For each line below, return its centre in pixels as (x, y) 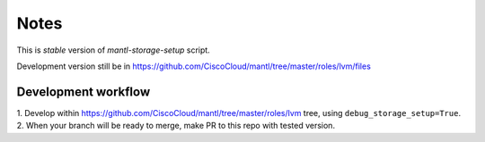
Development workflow (84, 92)
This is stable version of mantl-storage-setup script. (113, 50)
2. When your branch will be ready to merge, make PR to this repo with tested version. (176, 126)
